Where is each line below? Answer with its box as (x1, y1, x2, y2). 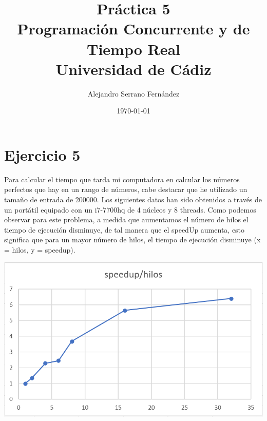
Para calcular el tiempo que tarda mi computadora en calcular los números (4, 174, 240, 184)
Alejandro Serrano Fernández (87, 88, 180, 99)
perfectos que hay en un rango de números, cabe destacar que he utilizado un (4, 184, 247, 195)
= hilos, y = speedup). (4, 244, 75, 255)
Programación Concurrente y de (17, 18, 250, 39)
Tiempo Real (86, 38, 181, 59)
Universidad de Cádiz (55, 58, 212, 79)
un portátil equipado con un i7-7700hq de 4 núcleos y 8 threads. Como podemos (4, 204, 256, 215)
